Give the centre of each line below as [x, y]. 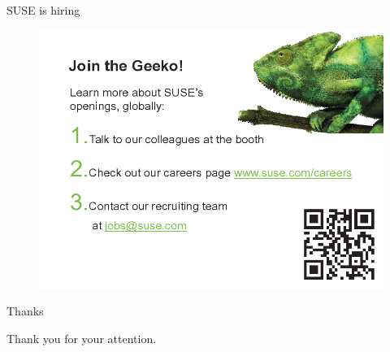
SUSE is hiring [43, 10]
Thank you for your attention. [82, 338]
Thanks [25, 311]
